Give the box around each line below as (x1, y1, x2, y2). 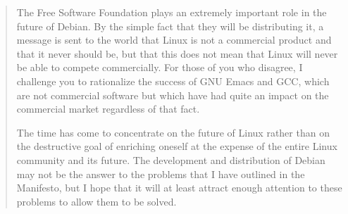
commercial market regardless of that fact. (16, 101, 200, 116)
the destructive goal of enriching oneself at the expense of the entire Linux (16, 139, 337, 153)
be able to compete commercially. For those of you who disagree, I (16, 60, 303, 75)
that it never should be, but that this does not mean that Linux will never (16, 46, 338, 61)
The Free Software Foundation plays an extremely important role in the (16, 5, 327, 19)
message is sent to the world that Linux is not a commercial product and (16, 32, 332, 47)
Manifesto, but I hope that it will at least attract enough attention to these (16, 180, 342, 195)
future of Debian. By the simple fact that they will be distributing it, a (16, 18, 324, 33)
